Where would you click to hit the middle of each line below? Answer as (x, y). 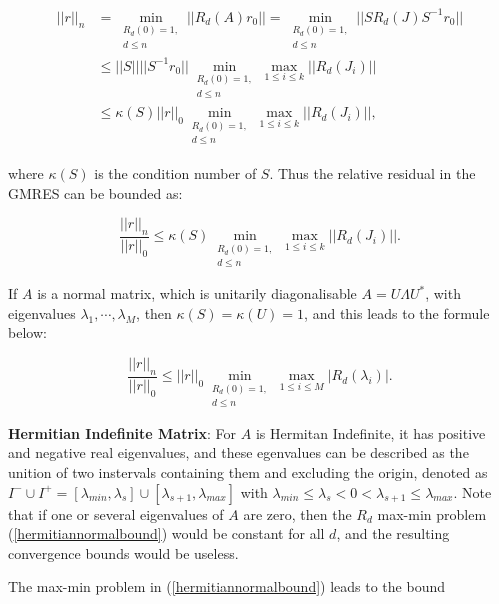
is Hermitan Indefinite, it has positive (370, 432)
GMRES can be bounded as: (95, 192)
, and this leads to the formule (397, 312)
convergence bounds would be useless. (123, 552)
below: (27, 332)
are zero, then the (297, 513)
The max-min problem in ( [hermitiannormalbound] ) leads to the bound (226, 586)
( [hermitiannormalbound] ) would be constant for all (166, 533)
